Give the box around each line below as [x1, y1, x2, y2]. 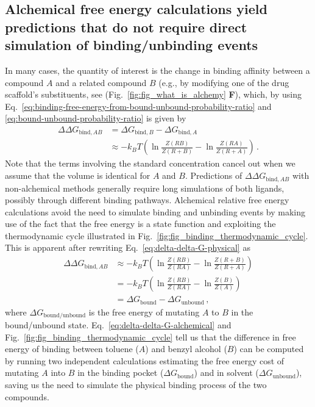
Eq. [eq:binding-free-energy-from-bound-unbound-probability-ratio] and [5, 99, 272, 112]
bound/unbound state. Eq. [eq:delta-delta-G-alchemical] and [5, 319, 232, 331]
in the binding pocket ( [77, 366, 164, 379]
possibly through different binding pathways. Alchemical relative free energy [5, 193, 289, 206]
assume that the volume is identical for [5, 169, 150, 182]
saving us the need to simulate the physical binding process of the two [5, 378, 267, 391]
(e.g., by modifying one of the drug [158, 76, 289, 88]
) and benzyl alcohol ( [145, 342, 227, 355]
